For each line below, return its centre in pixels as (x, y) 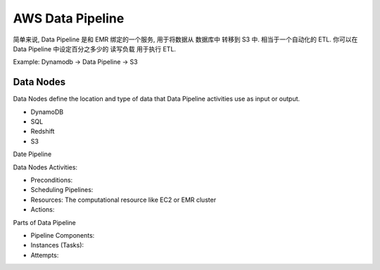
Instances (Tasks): (57, 245)
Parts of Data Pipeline (45, 222)
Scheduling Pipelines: (62, 190)
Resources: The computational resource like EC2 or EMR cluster (123, 200)
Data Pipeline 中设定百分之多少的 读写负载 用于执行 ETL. (94, 49)
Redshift (43, 131)
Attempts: (45, 255)
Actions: (43, 210)
